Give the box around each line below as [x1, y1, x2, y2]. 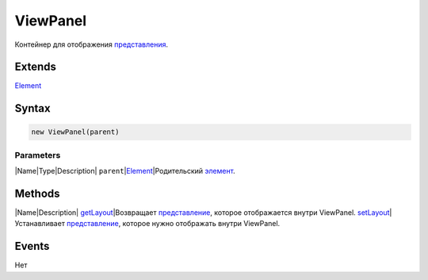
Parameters [14, 149, 61, 160]
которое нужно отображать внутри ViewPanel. [122, 219, 281, 228]
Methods [14, 187, 60, 200]
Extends [14, 60, 57, 74]
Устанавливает [14, 219, 65, 228]
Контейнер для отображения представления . [14, 40, 168, 49]
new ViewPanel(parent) [31, 128, 120, 136]
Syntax [14, 102, 51, 115]
